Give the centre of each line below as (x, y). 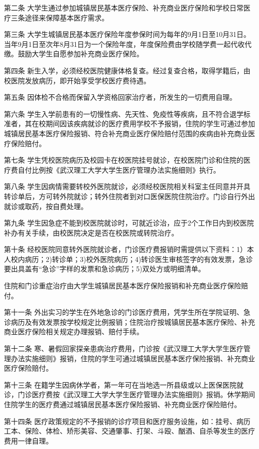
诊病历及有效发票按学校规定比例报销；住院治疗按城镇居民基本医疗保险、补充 (129, 322)
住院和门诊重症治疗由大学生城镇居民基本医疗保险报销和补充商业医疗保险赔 (126, 286)
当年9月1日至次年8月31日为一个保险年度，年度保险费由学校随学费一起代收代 (128, 44)
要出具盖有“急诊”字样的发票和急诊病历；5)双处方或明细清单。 (105, 269)
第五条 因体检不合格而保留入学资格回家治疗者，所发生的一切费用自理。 (120, 97)
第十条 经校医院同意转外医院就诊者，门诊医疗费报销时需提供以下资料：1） (126, 249)
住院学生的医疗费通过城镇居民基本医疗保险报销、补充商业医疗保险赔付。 (123, 404)
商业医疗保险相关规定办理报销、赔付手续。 (74, 332)
